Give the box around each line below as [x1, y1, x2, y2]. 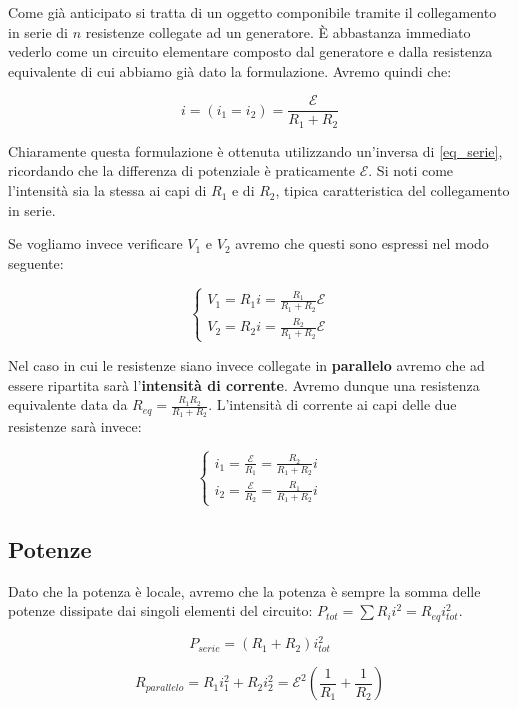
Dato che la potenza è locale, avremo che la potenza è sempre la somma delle [8, 580, 481, 601]
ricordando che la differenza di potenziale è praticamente [8, 160, 356, 181]
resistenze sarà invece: [8, 416, 142, 437]
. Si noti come [368, 160, 454, 181]
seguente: [8, 252, 64, 273]
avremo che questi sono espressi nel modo [235, 233, 489, 254]
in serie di [8, 21, 69, 42]
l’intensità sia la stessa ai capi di [8, 180, 207, 201]
